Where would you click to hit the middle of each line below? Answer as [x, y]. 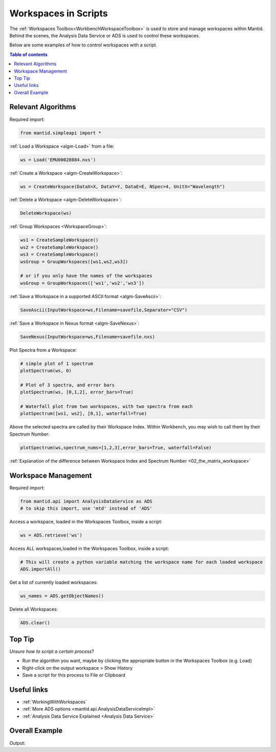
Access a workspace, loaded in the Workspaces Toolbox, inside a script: [86, 522]
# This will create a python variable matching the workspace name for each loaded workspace [142, 562]
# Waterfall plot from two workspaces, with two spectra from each [107, 407]
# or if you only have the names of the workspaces [86, 276]
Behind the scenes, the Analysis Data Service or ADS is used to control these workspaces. [105, 35]
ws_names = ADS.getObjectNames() [62, 596]
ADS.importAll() [41, 569]
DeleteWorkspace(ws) [46, 213]
